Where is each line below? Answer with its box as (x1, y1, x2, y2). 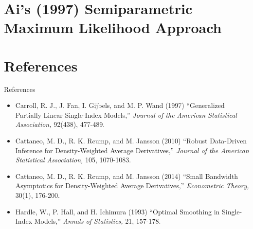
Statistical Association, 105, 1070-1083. (15, 155, 131, 165)
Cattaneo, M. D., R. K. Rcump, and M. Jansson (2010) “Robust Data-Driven (15, 136, 247, 146)
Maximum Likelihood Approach (4, 18, 222, 37)
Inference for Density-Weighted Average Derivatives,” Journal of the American (15, 145, 249, 155)
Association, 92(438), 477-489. (15, 119, 105, 129)
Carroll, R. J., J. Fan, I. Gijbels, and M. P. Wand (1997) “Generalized (15, 100, 225, 110)
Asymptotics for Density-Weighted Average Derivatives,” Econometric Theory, (15, 180, 249, 191)
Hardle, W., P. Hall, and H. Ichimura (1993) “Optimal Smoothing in (15, 206, 220, 216)
